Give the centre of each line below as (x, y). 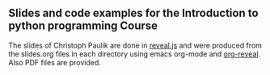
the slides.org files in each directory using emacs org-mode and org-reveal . (135, 54)
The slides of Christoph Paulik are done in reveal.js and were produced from (135, 45)
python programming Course (83, 26)
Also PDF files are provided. (55, 62)
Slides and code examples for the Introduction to (133, 13)
